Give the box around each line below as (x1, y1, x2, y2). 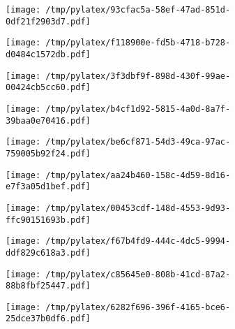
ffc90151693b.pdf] (6, 214, 91, 225)
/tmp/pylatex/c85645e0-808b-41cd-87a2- (45, 269, 231, 279)
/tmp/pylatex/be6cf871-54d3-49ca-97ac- (45, 137, 231, 147)
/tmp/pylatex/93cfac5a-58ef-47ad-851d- (45, 5, 231, 15)
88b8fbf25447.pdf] (6, 281, 91, 291)
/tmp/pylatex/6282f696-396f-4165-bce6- (45, 302, 231, 312)
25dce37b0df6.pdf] (6, 314, 91, 324)
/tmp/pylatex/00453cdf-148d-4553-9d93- (45, 203, 231, 213)
